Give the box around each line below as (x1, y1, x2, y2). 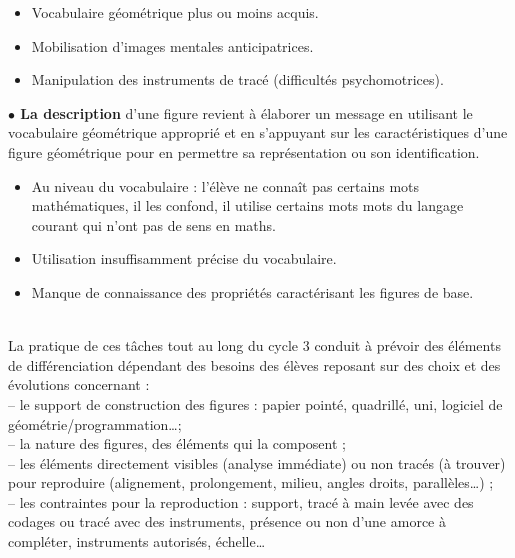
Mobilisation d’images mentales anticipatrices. (31, 35, 314, 56)
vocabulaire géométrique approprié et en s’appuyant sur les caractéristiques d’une (8, 122, 508, 143)
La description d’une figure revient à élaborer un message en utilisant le (20, 102, 473, 123)
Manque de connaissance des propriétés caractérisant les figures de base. (31, 281, 474, 302)
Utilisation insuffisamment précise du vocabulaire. (31, 248, 337, 269)
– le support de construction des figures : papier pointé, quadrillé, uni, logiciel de (8, 393, 503, 414)
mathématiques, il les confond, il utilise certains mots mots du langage (31, 195, 464, 216)
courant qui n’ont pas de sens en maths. (31, 214, 276, 235)
